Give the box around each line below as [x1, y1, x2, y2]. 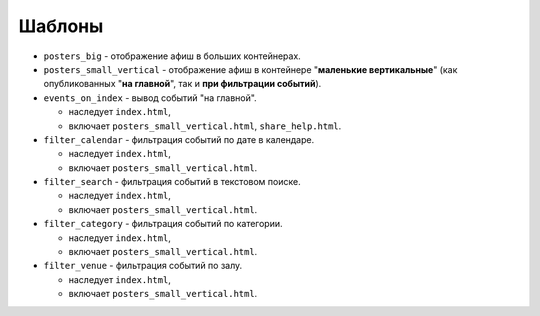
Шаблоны [18, 15, 104, 37]
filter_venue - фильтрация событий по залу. [43, 260, 243, 272]
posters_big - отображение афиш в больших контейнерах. [43, 50, 302, 62]
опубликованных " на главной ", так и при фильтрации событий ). [43, 78, 322, 90]
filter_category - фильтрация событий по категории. [43, 218, 284, 230]
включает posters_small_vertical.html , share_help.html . [68, 120, 342, 132]
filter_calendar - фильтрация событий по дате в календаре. [43, 133, 315, 145]
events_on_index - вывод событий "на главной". [43, 91, 257, 104]
